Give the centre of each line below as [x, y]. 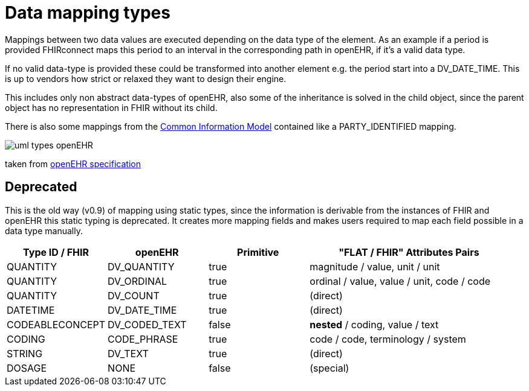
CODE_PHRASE [143, 339]
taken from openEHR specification [73, 164]
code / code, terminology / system [388, 339]
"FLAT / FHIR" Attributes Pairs [409, 252]
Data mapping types [88, 13]
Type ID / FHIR [56, 252]
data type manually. [44, 230]
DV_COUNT [134, 295]
